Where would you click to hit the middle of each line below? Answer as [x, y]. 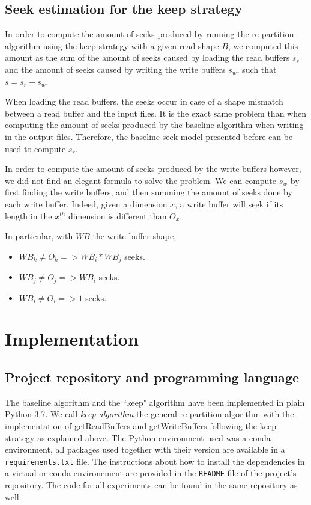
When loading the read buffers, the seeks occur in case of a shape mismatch [144, 101]
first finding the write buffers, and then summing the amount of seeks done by [149, 192]
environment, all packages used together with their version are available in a [145, 449]
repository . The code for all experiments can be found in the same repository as [151, 485]
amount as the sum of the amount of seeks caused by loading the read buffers [147, 57]
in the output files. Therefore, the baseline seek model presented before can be [149, 136]
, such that [257, 69]
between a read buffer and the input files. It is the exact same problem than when [155, 113]
